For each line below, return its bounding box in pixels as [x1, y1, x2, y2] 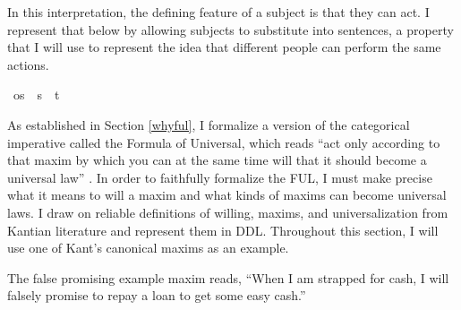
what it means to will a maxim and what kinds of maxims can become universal [7, 185, 447, 204]
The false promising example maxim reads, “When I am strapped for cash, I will [7, 268, 449, 287]
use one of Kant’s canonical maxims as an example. [7, 238, 289, 257]
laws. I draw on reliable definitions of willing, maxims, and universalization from [7, 202, 448, 221]
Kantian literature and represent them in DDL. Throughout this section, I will [7, 220, 439, 239]
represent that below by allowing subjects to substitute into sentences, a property [7, 20, 454, 39]
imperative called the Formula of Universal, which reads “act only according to [7, 133, 440, 151]
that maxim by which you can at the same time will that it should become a [7, 151, 427, 169]
